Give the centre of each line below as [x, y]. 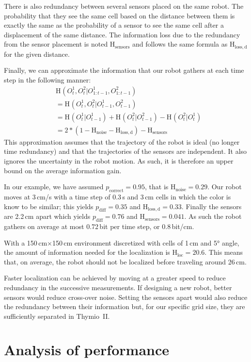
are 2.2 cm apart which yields [47, 216]
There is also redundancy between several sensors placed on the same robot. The [124, 6]
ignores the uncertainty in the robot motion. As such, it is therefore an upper [119, 160]
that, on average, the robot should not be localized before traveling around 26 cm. [125, 261]
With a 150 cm [26, 242]
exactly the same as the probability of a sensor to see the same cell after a [114, 25]
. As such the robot [213, 216]
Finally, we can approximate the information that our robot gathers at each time [124, 70]
